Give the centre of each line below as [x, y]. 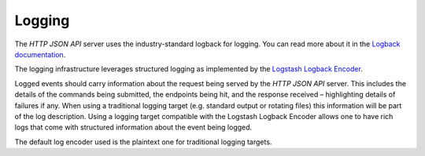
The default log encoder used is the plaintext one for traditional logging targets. [143, 142]
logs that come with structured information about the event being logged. [133, 127]
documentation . [40, 54]
